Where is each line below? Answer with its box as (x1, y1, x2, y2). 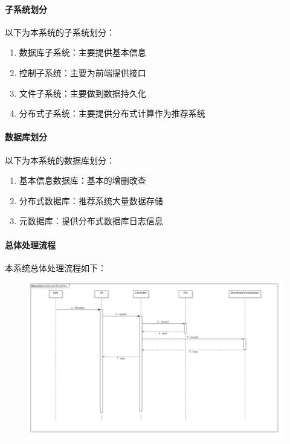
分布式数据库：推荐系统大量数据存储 (19, 194, 163, 207)
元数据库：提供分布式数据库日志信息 (19, 214, 163, 227)
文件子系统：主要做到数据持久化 (19, 86, 146, 99)
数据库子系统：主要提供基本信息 (19, 46, 146, 59)
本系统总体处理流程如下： (5, 261, 106, 274)
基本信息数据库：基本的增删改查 (19, 174, 146, 187)
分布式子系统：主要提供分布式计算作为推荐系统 (19, 107, 205, 120)
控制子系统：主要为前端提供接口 (19, 66, 146, 79)
